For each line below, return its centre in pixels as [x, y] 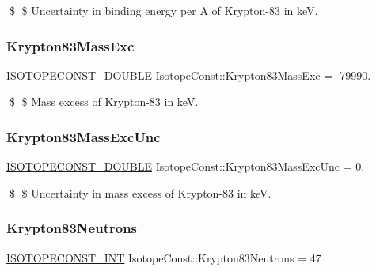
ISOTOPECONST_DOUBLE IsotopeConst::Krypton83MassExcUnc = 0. [186, 166]
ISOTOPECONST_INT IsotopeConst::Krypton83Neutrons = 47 [164, 257]
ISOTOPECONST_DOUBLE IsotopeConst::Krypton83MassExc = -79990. [189, 75]
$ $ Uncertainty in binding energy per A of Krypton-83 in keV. [163, 10]
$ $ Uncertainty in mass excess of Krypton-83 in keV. [140, 192]
